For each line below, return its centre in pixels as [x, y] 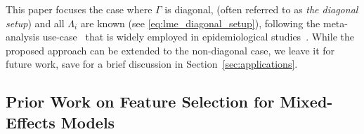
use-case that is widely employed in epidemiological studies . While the [198, 37]
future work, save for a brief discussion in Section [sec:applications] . [152, 64]
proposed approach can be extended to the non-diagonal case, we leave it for [170, 50]
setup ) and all [35, 23]
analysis [22, 37]
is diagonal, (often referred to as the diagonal [261, 9]
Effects [31, 122]
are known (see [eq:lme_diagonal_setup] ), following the [200, 23]
